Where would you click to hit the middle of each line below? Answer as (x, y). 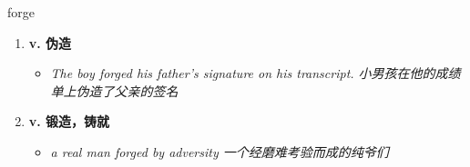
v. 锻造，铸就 (69, 121)
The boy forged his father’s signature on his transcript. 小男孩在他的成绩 (255, 73)
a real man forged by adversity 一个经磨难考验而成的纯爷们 (220, 151)
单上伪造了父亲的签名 (114, 90)
